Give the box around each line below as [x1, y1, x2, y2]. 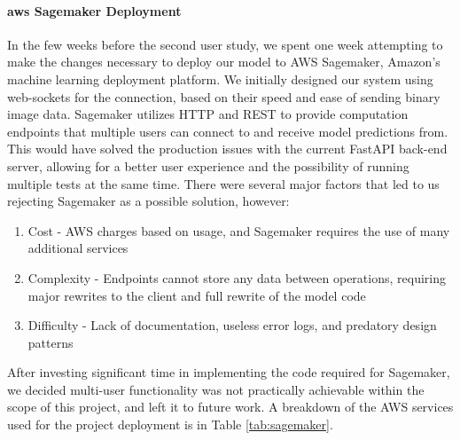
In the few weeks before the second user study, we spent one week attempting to [7, 35, 443, 53]
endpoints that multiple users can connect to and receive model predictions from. [7, 122, 448, 140]
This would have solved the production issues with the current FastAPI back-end [7, 139, 448, 158]
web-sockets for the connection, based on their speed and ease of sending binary [7, 87, 441, 106]
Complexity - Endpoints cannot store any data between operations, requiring [27, 268, 446, 287]
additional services [27, 239, 129, 257]
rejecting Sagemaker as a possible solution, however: [7, 192, 290, 210]
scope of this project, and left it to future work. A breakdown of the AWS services [7, 397, 454, 416]
